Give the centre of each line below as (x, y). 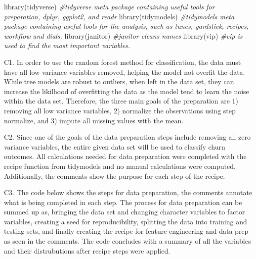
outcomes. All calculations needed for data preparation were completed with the (125, 156)
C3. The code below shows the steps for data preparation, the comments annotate (128, 192)
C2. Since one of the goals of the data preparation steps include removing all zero (127, 137)
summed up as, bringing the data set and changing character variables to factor (125, 212)
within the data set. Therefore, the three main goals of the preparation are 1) (121, 101)
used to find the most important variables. (67, 45)
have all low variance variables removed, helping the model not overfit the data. (125, 72)
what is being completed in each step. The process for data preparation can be (123, 202)
